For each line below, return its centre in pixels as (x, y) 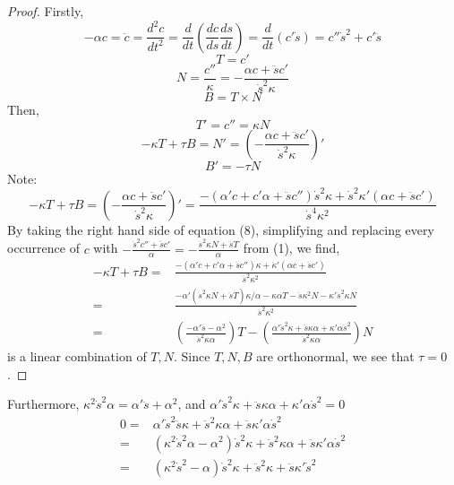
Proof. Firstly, (46, 11)
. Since (192, 356)
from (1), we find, (291, 248)
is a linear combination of (77, 356)
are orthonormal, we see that (335, 356)
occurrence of (43, 248)
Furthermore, (43, 404)
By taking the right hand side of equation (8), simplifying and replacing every (221, 229)
